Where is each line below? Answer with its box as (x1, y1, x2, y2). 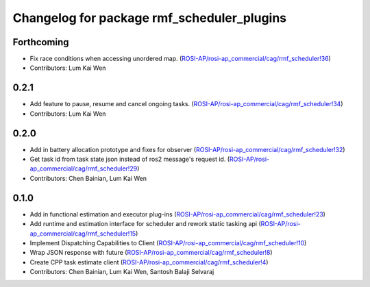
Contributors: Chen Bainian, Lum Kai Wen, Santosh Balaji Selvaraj (29, 268, 214, 276)
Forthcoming (12, 36, 69, 48)
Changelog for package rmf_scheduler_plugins (12, 10, 287, 25)
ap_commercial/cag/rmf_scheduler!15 (29, 229, 136, 238)
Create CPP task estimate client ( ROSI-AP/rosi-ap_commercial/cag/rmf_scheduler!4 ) (29, 258, 269, 266)
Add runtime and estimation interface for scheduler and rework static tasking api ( (29, 220, 261, 228)
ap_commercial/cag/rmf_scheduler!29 (29, 164, 138, 173)
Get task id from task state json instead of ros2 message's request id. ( (29, 155, 230, 164)
